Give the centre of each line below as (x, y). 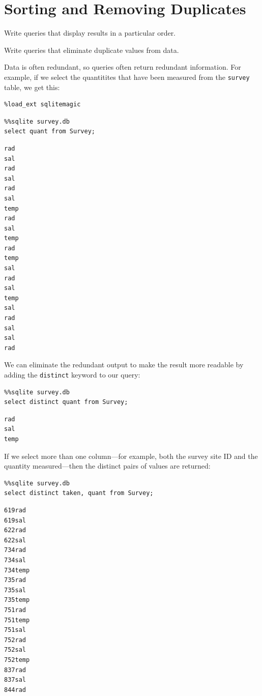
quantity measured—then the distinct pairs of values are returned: (107, 466)
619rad (15, 510)
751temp (17, 620)
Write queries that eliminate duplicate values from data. (92, 50)
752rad (15, 640)
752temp (17, 660)
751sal (15, 630)
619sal (15, 520)
